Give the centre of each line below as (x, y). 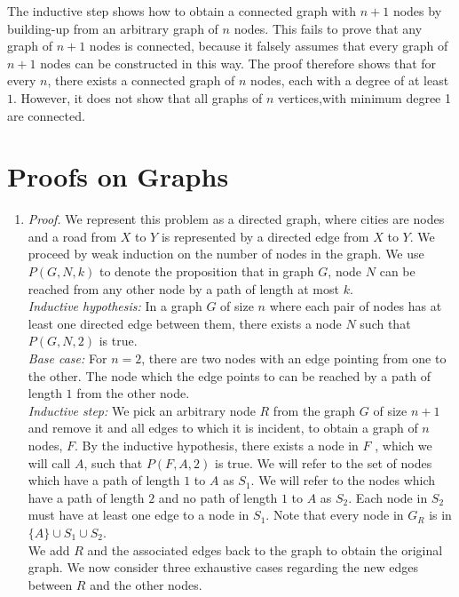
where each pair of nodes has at (356, 306)
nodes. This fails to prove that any (328, 28)
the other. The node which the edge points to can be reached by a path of (229, 375)
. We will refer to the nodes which (343, 480)
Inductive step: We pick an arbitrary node (142, 410)
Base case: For (67, 358)
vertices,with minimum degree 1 (365, 97)
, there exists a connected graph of (141, 80)
